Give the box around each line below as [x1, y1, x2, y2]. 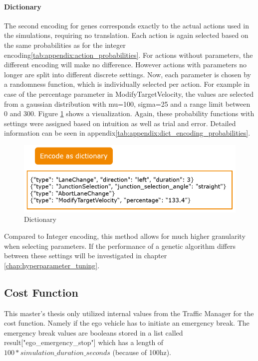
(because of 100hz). [112, 347, 171, 357]
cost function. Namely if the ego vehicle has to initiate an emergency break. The [4, 318, 250, 328]
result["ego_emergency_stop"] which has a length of [4, 337, 164, 348]
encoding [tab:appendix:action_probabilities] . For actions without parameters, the [4, 49, 253, 60]
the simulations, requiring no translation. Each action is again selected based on [4, 30, 249, 40]
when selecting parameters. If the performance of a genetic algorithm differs [4, 240, 236, 251]
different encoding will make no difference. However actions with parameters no [4, 59, 247, 70]
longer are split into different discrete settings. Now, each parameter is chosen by [4, 69, 251, 79]
